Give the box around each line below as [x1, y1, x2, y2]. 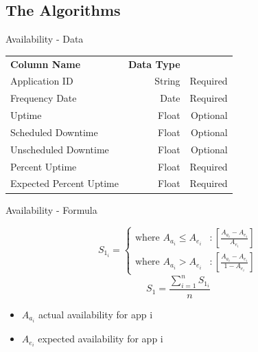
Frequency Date [10, 91, 77, 105]
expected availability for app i [38, 331, 163, 346]
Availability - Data [5, 32, 84, 46]
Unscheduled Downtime [10, 142, 109, 156]
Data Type [128, 56, 180, 71]
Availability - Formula [5, 202, 97, 217]
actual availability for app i [38, 307, 153, 322]
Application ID [10, 74, 73, 88]
